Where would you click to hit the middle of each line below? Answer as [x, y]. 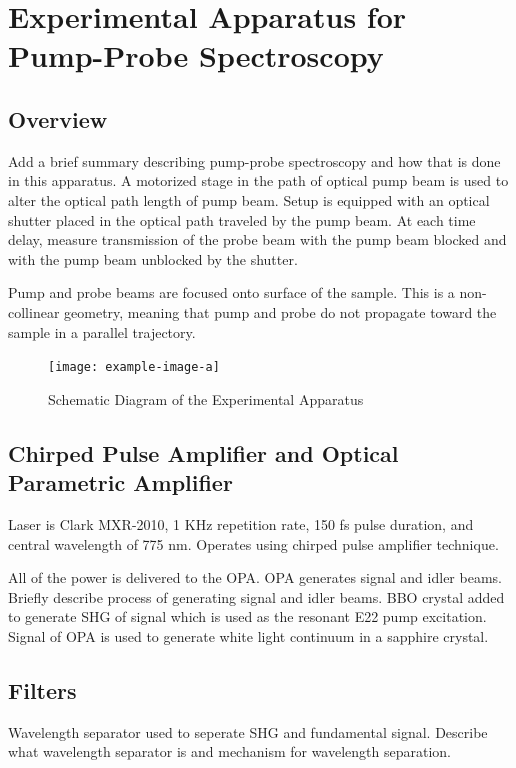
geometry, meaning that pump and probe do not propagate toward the [280, 311]
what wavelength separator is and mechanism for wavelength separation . [230, 751]
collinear [34, 311]
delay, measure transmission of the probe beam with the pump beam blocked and [257, 239]
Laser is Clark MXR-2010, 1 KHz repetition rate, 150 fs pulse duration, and [241, 523]
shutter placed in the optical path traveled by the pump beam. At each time [242, 219]
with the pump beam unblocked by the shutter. [153, 258]
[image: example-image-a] [134, 367]
